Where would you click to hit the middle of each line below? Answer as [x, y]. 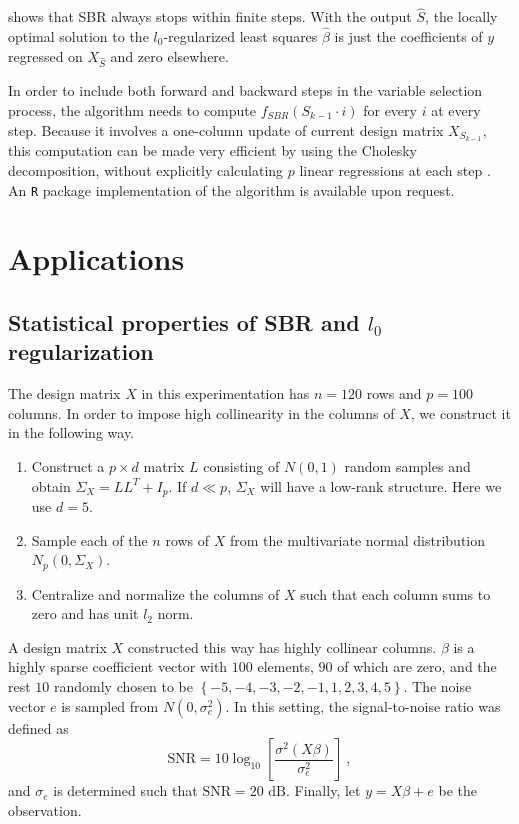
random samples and [407, 466]
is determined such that [125, 790]
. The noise [437, 686]
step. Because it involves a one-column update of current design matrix [226, 129]
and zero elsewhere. [169, 55]
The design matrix [64, 393]
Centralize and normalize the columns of [155, 593]
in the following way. [71, 432]
